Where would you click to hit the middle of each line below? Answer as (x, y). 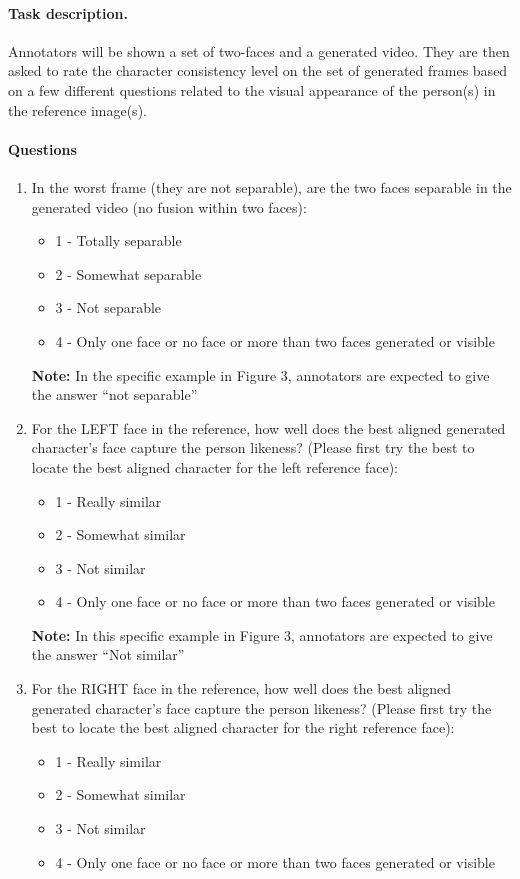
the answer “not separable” (114, 394)
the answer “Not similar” (108, 654)
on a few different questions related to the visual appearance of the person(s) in (252, 89)
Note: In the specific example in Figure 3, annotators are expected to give (260, 374)
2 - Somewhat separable (128, 273)
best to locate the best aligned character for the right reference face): (243, 727)
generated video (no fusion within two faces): (169, 206)
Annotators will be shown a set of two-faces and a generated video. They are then (259, 50)
